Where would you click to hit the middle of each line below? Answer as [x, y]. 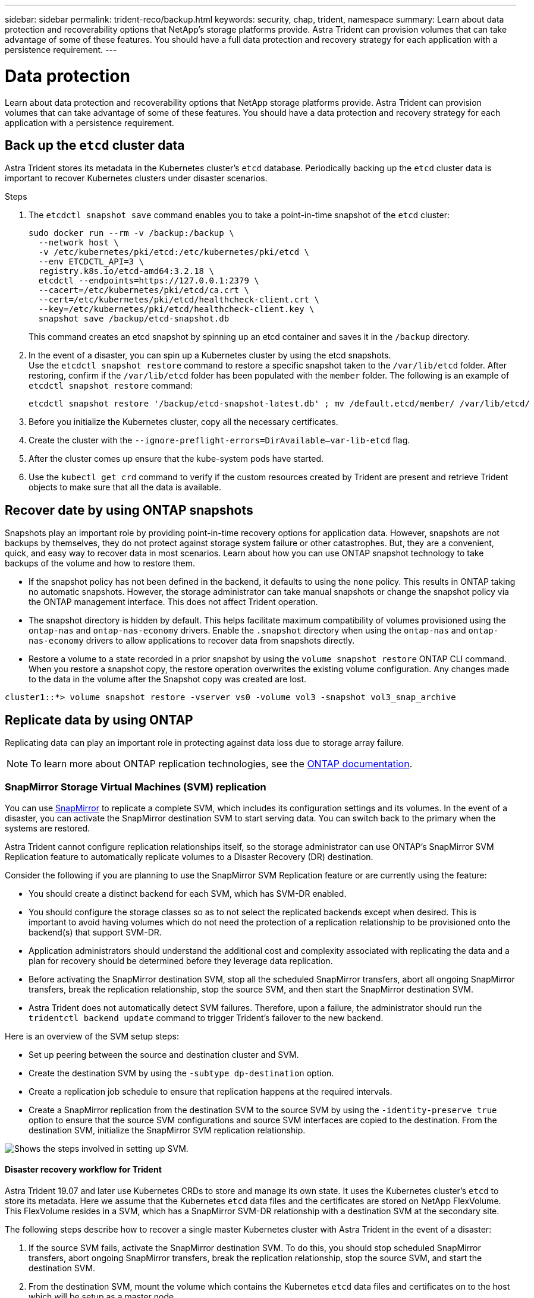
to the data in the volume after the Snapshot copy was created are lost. [168, 679]
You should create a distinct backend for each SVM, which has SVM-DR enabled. [188, 893]
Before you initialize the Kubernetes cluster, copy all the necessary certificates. [183, 422]
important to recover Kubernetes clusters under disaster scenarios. [136, 178]
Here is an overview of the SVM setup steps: [92, 1036]
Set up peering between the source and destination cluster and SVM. [164, 1054]
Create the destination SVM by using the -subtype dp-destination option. [181, 1073]
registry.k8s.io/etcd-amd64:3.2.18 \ [126, 271]
